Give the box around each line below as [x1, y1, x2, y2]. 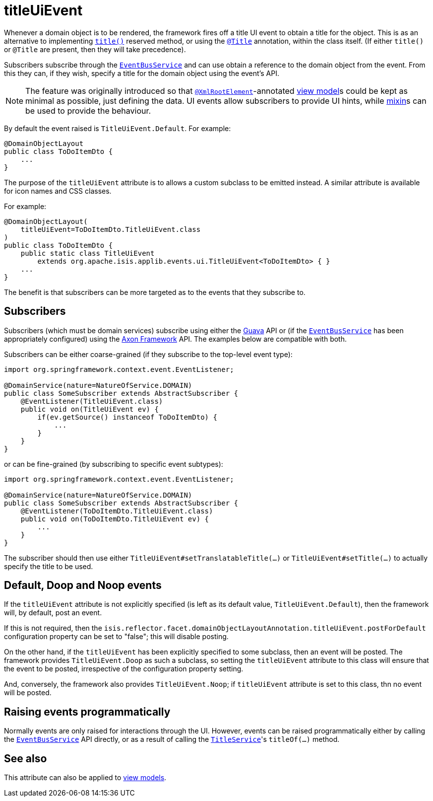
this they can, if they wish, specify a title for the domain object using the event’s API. [4, 69, 279, 77]
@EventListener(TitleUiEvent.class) [20, 397, 163, 405]
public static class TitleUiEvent [20, 249, 155, 257]
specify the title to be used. [4, 562, 93, 571]
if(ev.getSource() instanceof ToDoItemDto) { [37, 413, 217, 421]
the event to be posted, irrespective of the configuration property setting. [4, 664, 244, 673]
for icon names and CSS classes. [4, 186, 112, 195]
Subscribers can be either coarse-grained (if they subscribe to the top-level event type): [4, 350, 293, 359]
